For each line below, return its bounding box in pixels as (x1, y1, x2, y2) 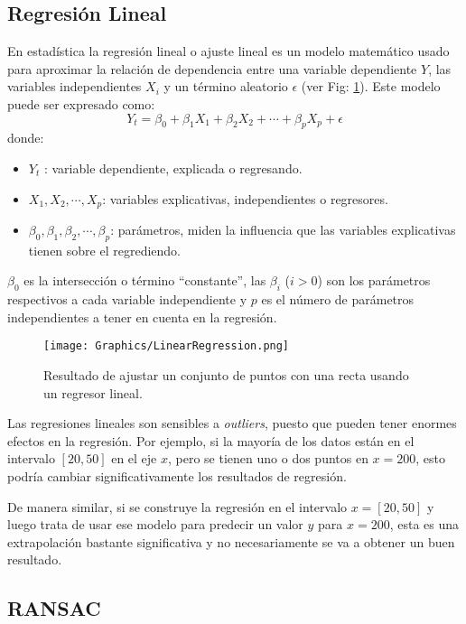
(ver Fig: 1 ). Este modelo (301, 77, 441, 96)
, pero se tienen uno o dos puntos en (168, 449, 368, 468)
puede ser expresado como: (7, 94, 155, 113)
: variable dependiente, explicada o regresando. (43, 158, 303, 177)
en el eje (111, 449, 157, 468)
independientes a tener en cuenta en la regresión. (7, 307, 277, 326)
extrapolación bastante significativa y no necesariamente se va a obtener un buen (7, 532, 455, 551)
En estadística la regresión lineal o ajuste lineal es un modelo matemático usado (7, 42, 450, 61)
